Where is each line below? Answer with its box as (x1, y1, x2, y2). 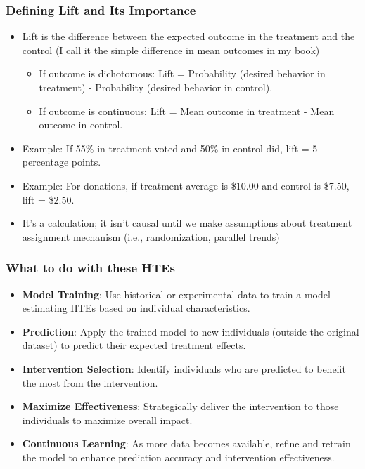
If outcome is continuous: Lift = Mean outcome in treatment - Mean (39, 103, 335, 118)
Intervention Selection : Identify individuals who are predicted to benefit (22, 361, 346, 376)
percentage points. (22, 154, 101, 169)
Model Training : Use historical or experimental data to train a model (22, 286, 331, 301)
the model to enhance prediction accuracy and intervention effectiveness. (22, 449, 335, 464)
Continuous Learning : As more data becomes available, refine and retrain (22, 436, 351, 451)
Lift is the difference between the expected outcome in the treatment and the (22, 29, 355, 44)
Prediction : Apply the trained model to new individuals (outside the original (22, 324, 359, 338)
